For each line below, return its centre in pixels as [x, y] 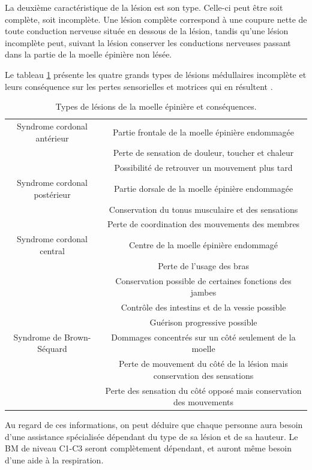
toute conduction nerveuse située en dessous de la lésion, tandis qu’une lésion [147, 31]
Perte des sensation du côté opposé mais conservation [203, 390]
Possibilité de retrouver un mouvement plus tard [203, 168]
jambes [203, 292]
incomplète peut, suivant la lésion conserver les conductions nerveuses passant [148, 42]
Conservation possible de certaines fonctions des [203, 280]
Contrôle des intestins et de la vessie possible [203, 307]
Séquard [52, 349]
